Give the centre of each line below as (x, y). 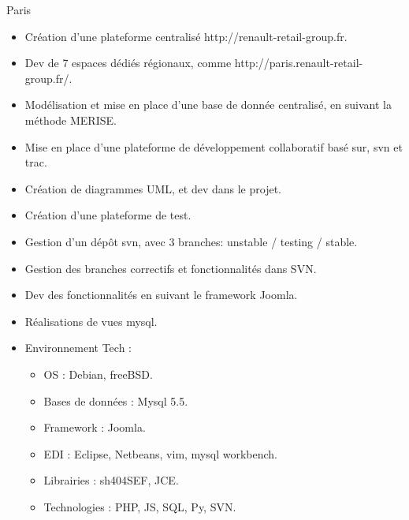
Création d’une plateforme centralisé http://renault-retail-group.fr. (186, 36)
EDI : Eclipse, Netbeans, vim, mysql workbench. (161, 453)
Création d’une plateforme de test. (108, 215)
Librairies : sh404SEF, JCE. (111, 480)
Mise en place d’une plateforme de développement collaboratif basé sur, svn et (214, 146)
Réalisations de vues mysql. (91, 321)
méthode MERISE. (71, 120)
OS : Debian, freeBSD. (98, 374)
